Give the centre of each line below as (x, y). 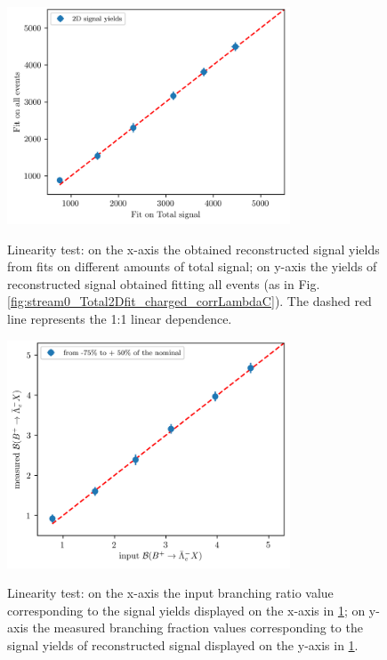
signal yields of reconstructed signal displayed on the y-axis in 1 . (183, 644)
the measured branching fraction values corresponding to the (198, 628)
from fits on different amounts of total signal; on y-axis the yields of (192, 266)
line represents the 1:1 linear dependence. (120, 318)
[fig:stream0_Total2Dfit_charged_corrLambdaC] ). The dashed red (189, 301)
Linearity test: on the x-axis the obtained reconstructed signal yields (193, 249)
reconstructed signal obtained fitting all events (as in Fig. (164, 283)
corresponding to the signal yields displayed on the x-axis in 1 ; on (186, 610)
